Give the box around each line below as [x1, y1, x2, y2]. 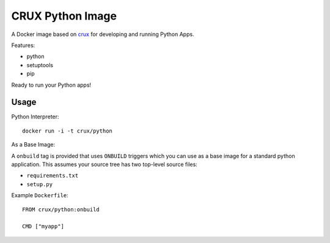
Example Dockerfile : [11, 192, 68, 199]
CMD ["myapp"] [22, 223, 64, 230]
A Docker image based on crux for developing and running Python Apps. [11, 31, 195, 38]
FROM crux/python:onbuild [22, 206, 100, 213]
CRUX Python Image [11, 9, 117, 23]
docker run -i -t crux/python [22, 127, 113, 134]
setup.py [26, 181, 53, 187]
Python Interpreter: [11, 113, 59, 120]
